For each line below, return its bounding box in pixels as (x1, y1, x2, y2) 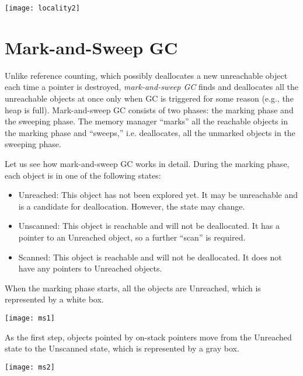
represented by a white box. (5, 293, 104, 305)
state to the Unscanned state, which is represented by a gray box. (5, 342, 239, 354)
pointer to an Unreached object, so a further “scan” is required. (18, 231, 246, 243)
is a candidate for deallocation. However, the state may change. (18, 200, 245, 212)
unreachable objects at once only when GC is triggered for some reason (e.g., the (5, 92, 294, 104)
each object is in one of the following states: (5, 169, 161, 181)
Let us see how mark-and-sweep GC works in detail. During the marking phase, (5, 157, 290, 169)
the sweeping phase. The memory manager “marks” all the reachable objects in (5, 115, 288, 127)
